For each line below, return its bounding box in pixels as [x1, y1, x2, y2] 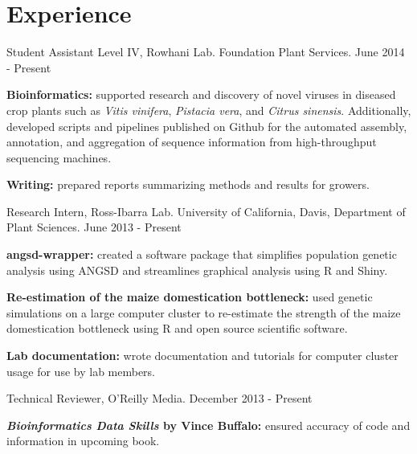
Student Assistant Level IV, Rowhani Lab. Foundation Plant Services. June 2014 [6, 43, 405, 60]
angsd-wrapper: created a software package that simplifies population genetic [6, 246, 397, 263]
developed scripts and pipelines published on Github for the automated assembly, [6, 117, 407, 134]
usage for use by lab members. [6, 362, 156, 379]
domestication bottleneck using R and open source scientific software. [6, 320, 348, 337]
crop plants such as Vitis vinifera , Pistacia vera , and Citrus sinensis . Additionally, [6, 101, 411, 118]
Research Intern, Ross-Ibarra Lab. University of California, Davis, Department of [6, 202, 406, 219]
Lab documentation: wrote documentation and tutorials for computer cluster [6, 347, 399, 364]
